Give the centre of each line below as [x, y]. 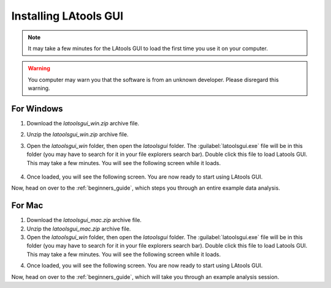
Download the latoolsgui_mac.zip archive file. [84, 220]
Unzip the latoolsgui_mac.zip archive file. [79, 229]
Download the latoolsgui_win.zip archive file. [83, 124]
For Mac [27, 206]
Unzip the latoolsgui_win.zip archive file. [78, 135]
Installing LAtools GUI [67, 16]
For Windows [37, 109]
